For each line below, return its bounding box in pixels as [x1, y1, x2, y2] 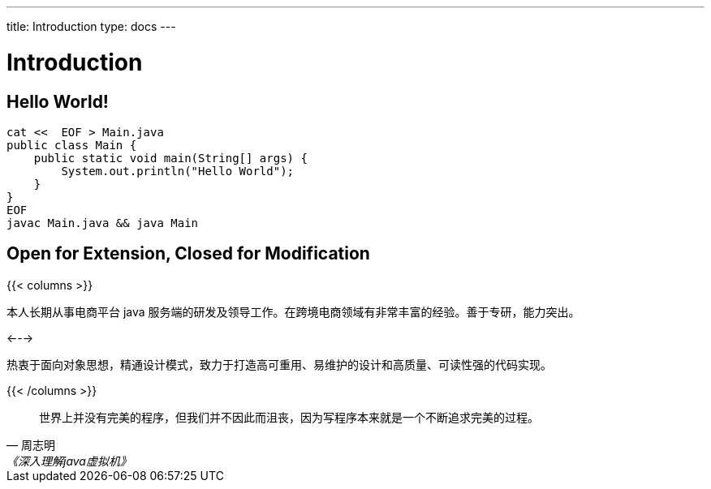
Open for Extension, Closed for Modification [6, 243, 370, 264]
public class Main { [6, 138, 137, 152]
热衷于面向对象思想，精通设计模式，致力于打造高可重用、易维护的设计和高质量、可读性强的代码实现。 [6, 357, 552, 371]
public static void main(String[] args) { [33, 151, 308, 165]
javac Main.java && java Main [6, 216, 199, 229]
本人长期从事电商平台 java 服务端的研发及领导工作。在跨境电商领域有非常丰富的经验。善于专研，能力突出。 [6, 304, 580, 319]
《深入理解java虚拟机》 [6, 453, 131, 468]
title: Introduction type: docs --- [6, 19, 176, 33]
